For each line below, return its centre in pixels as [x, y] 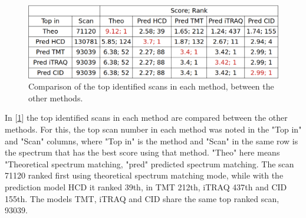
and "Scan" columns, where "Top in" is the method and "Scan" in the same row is [152, 141]
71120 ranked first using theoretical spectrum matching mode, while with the [144, 175]
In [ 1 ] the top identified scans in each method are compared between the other [146, 118]
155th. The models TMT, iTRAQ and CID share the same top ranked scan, [142, 198]
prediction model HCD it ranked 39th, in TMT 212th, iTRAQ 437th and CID [146, 186]
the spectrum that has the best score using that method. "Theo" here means [142, 152]
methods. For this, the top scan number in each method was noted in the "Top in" [153, 129]
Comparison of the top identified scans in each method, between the [151, 86]
